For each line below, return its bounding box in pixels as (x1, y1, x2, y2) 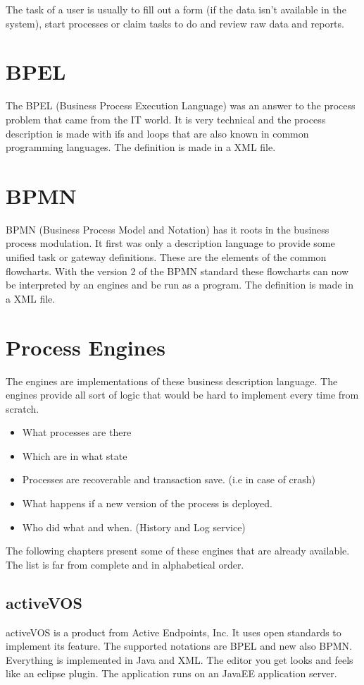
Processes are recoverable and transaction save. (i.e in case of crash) (22, 472, 316, 487)
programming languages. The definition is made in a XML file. (6, 140, 276, 154)
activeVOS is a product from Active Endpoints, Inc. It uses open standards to (6, 624, 341, 639)
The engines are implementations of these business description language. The (6, 373, 338, 388)
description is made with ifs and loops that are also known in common (6, 126, 309, 140)
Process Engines (6, 332, 165, 361)
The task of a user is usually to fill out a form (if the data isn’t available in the (6, 2, 346, 16)
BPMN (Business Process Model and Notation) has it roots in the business (6, 222, 330, 236)
